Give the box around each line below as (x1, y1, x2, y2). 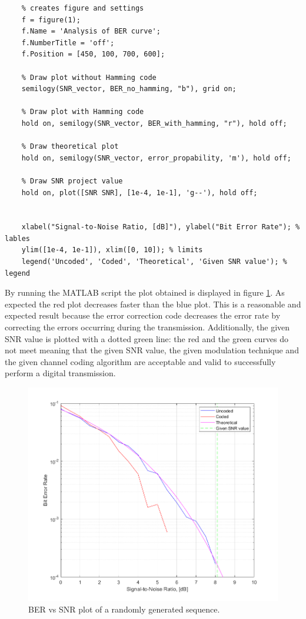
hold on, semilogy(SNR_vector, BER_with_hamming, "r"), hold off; (21, 119, 287, 128)
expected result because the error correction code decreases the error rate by (5, 309, 281, 322)
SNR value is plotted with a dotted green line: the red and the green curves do (5, 332, 288, 344)
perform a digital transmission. (5, 367, 116, 379)
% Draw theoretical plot (21, 142, 119, 151)
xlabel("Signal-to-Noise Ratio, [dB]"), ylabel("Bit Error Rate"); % (21, 223, 300, 232)
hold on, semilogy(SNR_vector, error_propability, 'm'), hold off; (21, 153, 291, 162)
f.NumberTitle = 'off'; (21, 38, 115, 47)
